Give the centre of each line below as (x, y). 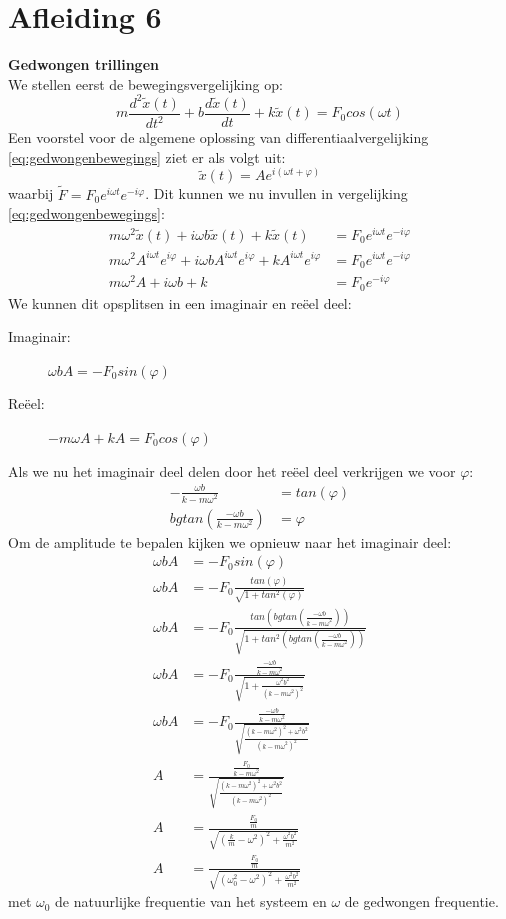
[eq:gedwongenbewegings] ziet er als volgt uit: (147, 156)
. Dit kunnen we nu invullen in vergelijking (276, 193)
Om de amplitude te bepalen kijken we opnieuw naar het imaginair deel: (230, 541)
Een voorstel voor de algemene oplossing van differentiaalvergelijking (218, 137)
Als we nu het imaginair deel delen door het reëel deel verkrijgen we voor (232, 470)
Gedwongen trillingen (83, 64)
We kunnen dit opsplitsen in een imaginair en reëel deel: (180, 302)
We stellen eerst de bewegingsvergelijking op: (145, 83)
